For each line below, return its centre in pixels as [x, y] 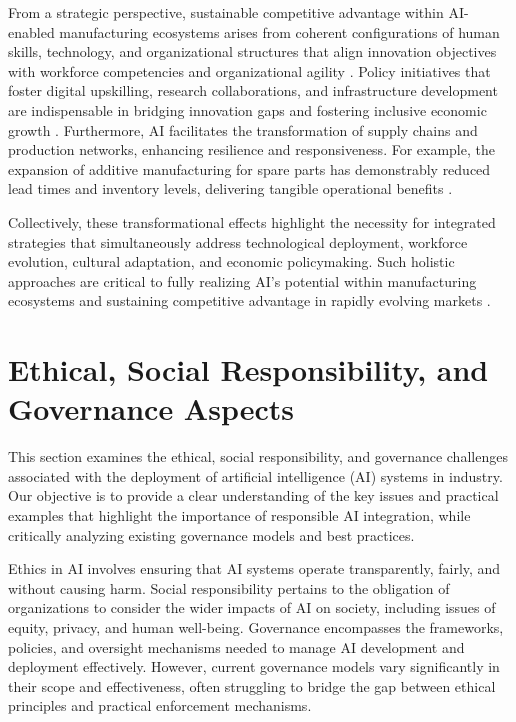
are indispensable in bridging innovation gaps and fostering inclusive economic [247, 109]
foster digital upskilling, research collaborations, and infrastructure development [253, 90]
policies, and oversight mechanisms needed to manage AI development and [236, 646]
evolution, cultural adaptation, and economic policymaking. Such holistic [231, 261]
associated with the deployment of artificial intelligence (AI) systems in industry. [255, 475]
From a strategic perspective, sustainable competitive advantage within [226, 12]
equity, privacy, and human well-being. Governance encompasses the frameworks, [256, 626]
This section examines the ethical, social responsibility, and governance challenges [258, 456]
